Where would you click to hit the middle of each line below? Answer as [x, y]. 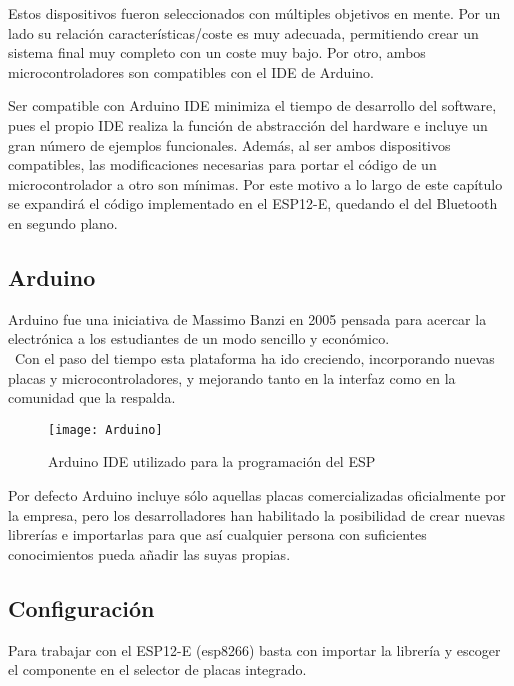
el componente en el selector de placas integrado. [157, 669]
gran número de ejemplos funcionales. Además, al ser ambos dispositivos [229, 144]
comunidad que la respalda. [92, 397]
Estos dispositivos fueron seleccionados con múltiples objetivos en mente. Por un [254, 13]
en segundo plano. [63, 222]
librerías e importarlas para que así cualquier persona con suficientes [217, 534]
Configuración [81, 607]
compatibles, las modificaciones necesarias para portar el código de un [222, 164]
